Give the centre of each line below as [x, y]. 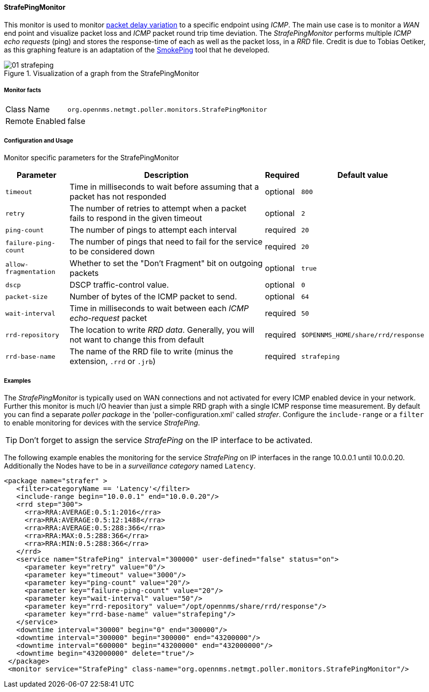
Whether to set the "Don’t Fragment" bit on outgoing [166, 263]
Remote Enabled [36, 121]
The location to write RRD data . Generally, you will [162, 330]
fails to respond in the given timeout [136, 218]
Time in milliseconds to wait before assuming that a [164, 187]
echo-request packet [108, 318]
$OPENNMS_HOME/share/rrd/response [363, 335]
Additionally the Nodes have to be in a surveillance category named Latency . [130, 466]
